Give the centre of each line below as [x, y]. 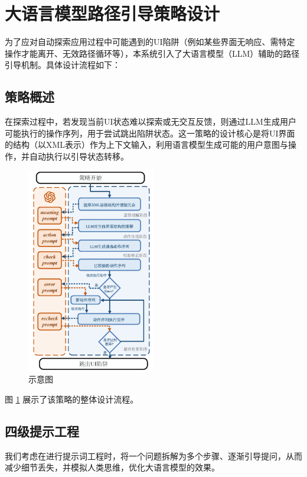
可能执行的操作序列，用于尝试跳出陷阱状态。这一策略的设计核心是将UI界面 [150, 133]
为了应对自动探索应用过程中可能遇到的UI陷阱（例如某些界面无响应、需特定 [150, 42]
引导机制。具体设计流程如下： [63, 65]
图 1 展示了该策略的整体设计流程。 [72, 399]
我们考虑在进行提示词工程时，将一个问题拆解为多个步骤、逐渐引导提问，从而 [153, 455]
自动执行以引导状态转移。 [79, 156]
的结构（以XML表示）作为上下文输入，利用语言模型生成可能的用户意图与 [147, 145]
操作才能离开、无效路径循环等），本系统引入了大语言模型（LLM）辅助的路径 [152, 53]
